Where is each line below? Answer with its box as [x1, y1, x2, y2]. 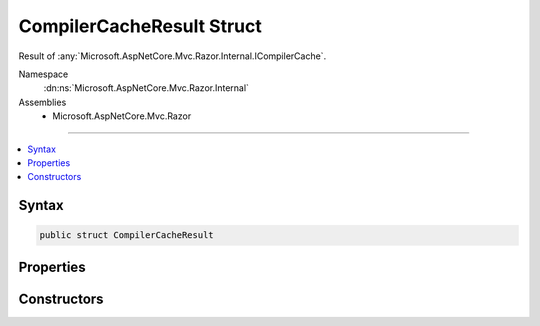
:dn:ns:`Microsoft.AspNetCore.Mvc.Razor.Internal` [43, 82, 250, 94]
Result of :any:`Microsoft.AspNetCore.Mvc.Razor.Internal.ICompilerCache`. [18, 50, 327, 62]
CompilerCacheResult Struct [18, 15, 262, 37]
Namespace [18, 68, 69, 80]
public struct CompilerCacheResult [39, 230, 214, 241]
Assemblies [18, 96, 67, 108]
